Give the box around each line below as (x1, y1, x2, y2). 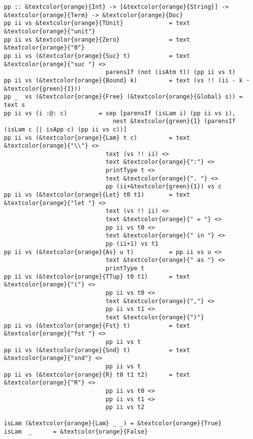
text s (4, 101, 25, 108)
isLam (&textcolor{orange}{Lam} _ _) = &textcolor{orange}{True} (4, 420, 222, 427)
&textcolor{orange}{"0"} (4, 44, 85, 52)
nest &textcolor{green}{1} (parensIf (112, 118, 236, 125)
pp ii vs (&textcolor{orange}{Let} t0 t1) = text (4, 191, 190, 199)
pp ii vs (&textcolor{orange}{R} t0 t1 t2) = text (4, 371, 190, 378)
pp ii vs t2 (105, 404, 145, 411)
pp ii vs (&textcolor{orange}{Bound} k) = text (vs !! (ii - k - (4, 77, 250, 84)
